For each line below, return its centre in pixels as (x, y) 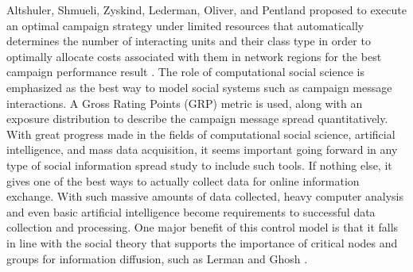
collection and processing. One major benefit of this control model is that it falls (203, 227)
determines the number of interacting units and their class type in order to (189, 41)
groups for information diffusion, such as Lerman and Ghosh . (157, 258)
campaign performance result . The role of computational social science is (185, 72)
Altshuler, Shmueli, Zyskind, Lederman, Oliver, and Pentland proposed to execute (206, 10)
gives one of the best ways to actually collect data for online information (183, 180)
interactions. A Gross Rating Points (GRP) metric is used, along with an (185, 103)
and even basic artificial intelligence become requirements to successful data (191, 211)
